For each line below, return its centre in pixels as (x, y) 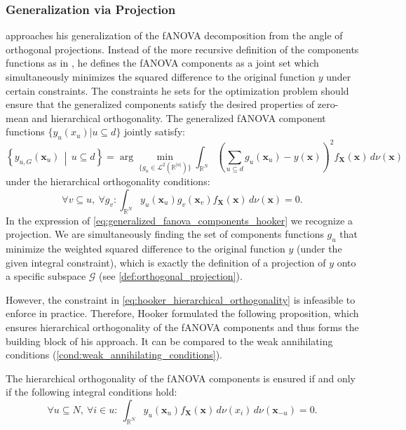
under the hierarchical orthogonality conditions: (108, 181)
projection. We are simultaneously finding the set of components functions (165, 234)
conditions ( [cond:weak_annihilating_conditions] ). (114, 355)
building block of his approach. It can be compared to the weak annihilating (169, 341)
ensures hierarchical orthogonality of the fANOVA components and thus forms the (182, 327)
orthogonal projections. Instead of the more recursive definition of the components (182, 49)
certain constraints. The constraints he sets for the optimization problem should (177, 90)
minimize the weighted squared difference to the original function (146, 249)
